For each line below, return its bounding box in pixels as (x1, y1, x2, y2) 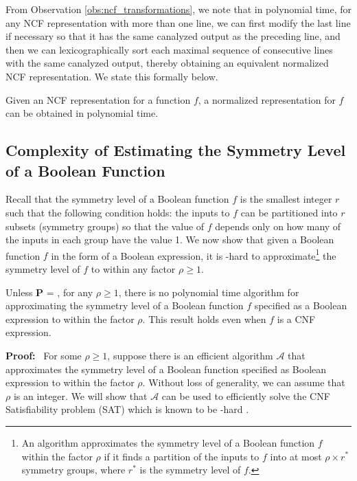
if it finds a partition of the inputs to (104, 449, 260, 463)
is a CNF (277, 311, 316, 326)
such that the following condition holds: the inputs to (5, 205, 230, 219)
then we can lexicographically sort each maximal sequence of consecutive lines (5, 42, 333, 56)
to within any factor (91, 261, 176, 276)
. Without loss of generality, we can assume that (142, 375, 345, 390)
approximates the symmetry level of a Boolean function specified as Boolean (5, 361, 327, 376)
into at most (270, 449, 322, 463)
